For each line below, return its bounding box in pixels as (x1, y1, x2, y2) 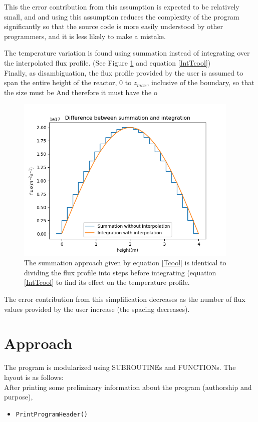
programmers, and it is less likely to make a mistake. (4, 31, 166, 41)
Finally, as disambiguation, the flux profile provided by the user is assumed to (4, 67, 243, 78)
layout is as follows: (4, 371, 64, 382)
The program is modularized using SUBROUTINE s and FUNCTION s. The (4, 362, 236, 372)
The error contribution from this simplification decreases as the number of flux (4, 294, 245, 304)
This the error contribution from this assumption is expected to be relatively (4, 2, 239, 12)
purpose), (4, 391, 33, 402)
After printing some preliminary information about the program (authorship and (4, 381, 252, 392)
